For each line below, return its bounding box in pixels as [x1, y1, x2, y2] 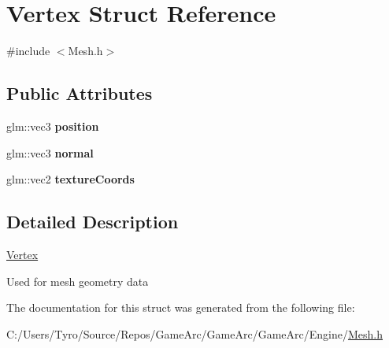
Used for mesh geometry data [6, 272, 149, 289]
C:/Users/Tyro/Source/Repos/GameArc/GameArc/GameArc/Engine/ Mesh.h [6, 325, 383, 342]
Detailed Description [6, 209, 179, 234]
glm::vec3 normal [6, 144, 94, 161]
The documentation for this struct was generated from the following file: [6, 299, 355, 316]
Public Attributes [6, 81, 153, 106]
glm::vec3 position [6, 117, 99, 134]
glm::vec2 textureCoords [6, 171, 135, 187]
